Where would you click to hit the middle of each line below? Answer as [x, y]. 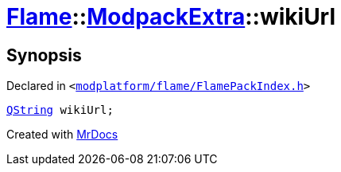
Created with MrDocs [62, 135]
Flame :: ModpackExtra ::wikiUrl [171, 17]
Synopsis [44, 55]
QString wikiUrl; [60, 110]
